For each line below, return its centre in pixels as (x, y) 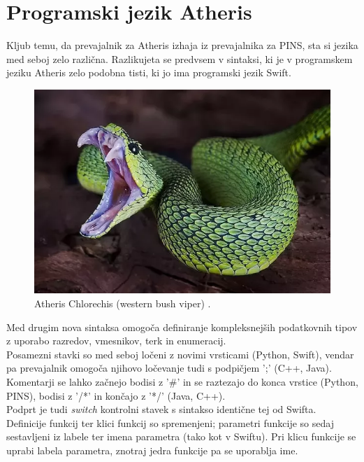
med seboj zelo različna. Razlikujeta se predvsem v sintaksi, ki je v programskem (180, 58)
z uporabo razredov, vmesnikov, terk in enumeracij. (116, 341)
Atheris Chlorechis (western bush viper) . (123, 303)
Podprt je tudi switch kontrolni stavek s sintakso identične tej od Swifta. (161, 409)
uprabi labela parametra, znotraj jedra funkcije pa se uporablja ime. (152, 450)
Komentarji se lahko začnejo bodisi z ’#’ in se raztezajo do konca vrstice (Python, (182, 382)
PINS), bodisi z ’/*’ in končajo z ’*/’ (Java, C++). (116, 395)
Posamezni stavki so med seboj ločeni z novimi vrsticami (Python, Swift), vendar (180, 354)
